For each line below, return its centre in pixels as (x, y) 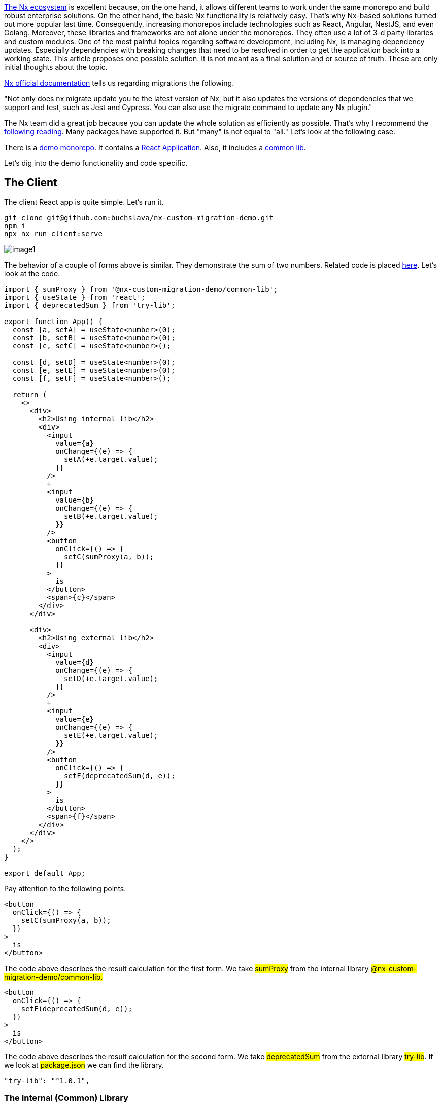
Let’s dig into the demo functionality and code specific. (96, 163)
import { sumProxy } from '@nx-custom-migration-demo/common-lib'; (141, 289)
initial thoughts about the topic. (56, 67)
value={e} (75, 719)
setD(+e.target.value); (111, 678)
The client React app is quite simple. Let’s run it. (84, 202)
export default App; (45, 873)
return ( (30, 394)
